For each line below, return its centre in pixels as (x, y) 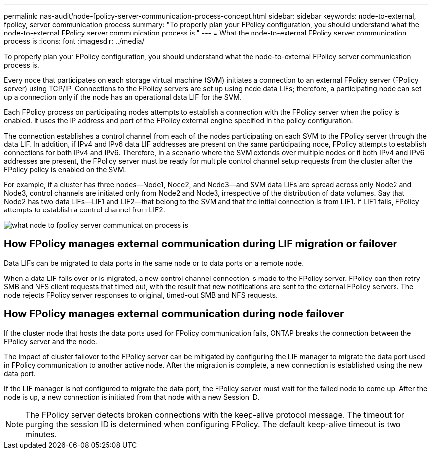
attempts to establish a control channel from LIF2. (85, 210)
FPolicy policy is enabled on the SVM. (65, 169)
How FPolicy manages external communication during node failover (174, 314)
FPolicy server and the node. (51, 341)
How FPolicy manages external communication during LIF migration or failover (201, 244)
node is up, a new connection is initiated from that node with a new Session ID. (132, 397)
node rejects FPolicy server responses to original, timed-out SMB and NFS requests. (141, 295)
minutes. (41, 434)
